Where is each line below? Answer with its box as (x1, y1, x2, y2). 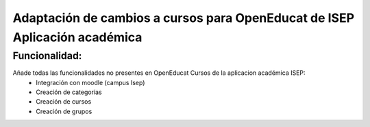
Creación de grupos (36, 107, 92, 115)
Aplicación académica (12, 30, 143, 45)
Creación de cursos (36, 97, 92, 106)
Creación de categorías (36, 88, 102, 96)
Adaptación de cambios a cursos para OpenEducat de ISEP (12, 10, 355, 25)
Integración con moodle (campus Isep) (36, 78, 145, 86)
